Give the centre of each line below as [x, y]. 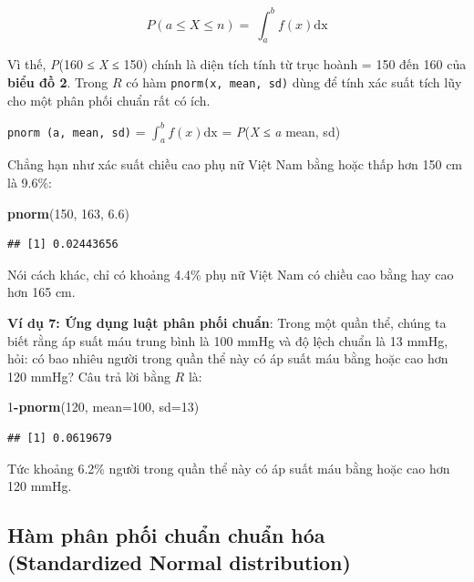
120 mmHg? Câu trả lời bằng [89, 376]
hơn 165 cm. [41, 292]
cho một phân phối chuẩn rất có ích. [109, 100]
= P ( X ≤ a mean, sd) [281, 131]
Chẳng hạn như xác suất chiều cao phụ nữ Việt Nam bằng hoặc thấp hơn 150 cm [235, 164]
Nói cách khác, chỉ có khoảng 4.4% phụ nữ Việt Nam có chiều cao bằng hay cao [231, 274]
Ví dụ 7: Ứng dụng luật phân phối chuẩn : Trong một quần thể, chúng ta [227, 322]
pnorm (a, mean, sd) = [77, 131]
